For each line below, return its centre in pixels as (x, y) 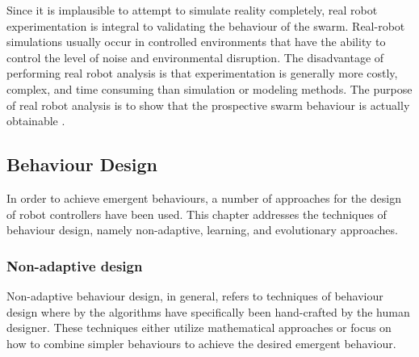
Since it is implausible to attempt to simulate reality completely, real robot (192, 10)
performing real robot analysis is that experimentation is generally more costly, (202, 73)
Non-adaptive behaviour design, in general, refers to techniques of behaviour (195, 295)
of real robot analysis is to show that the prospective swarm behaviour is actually (208, 105)
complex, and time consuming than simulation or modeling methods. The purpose (209, 88)
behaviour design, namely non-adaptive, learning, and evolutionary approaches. (202, 230)
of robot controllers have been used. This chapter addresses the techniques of (197, 214)
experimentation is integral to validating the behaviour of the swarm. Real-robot (206, 25)
